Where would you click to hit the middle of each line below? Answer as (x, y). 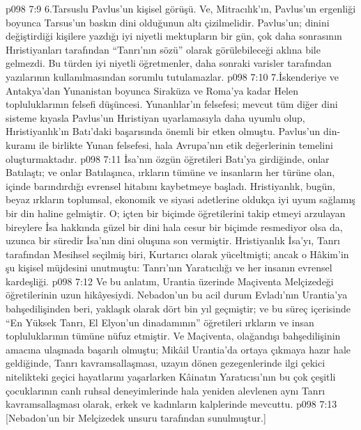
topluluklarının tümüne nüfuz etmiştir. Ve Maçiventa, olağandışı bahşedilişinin (173, 336)
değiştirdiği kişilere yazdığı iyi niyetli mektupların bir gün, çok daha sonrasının (174, 36)
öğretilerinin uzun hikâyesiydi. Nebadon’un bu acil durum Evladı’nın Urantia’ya (177, 295)
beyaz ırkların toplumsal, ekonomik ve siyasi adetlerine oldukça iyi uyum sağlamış (180, 199)
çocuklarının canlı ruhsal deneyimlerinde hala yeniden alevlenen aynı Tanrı (166, 390)
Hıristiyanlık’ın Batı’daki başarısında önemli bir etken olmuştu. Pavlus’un (163, 131)
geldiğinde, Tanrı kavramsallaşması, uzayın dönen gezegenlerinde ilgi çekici (166, 363)
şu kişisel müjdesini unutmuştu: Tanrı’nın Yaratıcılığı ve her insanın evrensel (169, 268)
